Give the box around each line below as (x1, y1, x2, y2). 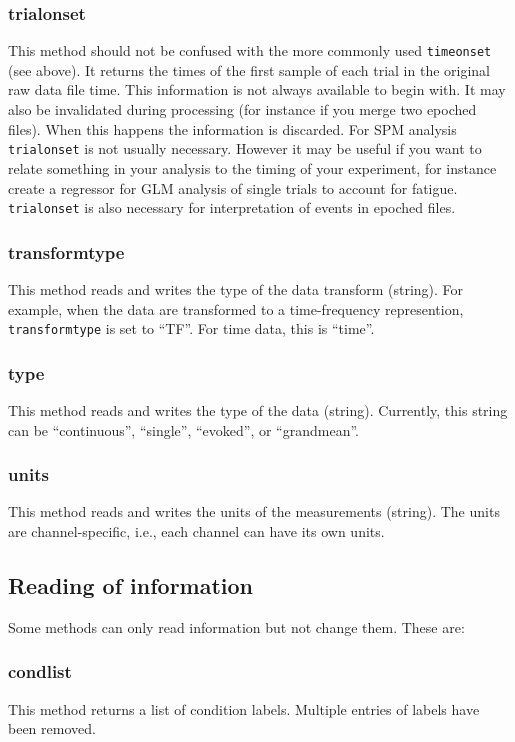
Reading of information (8, 570, 254, 601)
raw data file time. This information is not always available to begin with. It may (8, 79, 506, 100)
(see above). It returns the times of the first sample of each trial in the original (8, 59, 490, 80)
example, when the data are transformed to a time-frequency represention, (8, 298, 464, 319)
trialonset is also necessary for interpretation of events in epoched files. (8, 197, 456, 218)
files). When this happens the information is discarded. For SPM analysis (8, 118, 457, 139)
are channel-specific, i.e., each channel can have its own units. (8, 521, 385, 542)
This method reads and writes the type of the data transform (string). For (8, 278, 464, 299)
